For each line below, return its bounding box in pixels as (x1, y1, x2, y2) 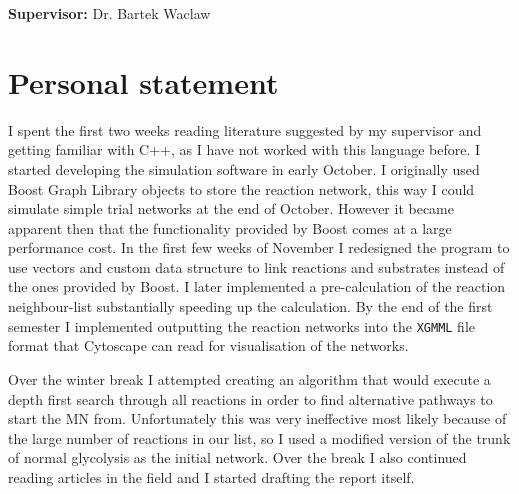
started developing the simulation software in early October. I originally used (8, 158, 480, 179)
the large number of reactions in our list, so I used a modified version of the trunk (8, 427, 511, 448)
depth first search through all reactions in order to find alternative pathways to (8, 388, 493, 409)
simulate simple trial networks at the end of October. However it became (8, 198, 454, 219)
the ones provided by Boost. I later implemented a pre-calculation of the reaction (8, 276, 506, 297)
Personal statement (8, 61, 279, 102)
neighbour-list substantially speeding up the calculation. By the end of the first (8, 296, 493, 317)
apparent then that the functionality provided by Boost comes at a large (8, 217, 452, 238)
